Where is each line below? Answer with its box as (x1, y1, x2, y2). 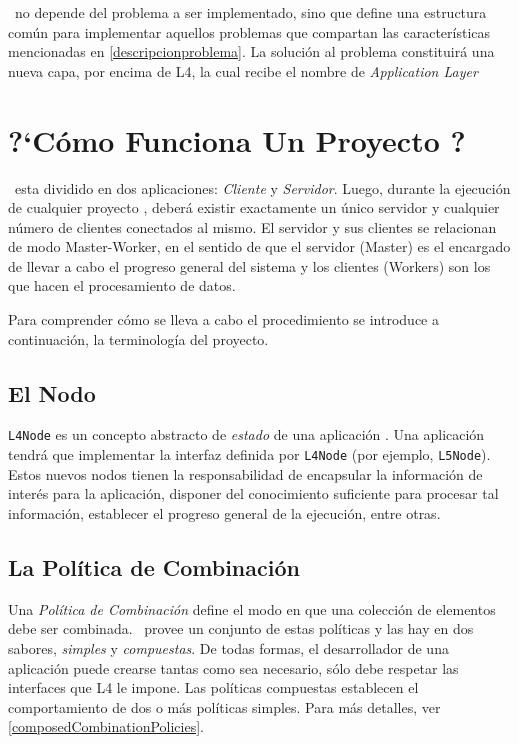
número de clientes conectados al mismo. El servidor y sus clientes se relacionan (8, 216, 497, 237)
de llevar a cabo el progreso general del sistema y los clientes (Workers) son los (8, 255, 491, 276)
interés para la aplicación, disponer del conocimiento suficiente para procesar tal (8, 483, 499, 504)
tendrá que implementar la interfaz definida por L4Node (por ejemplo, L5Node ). (8, 444, 491, 465)
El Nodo (8, 377, 96, 408)
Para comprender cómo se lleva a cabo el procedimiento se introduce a (8, 309, 439, 330)
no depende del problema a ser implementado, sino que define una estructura (14, 2, 487, 22)
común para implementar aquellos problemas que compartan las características (8, 21, 491, 42)
